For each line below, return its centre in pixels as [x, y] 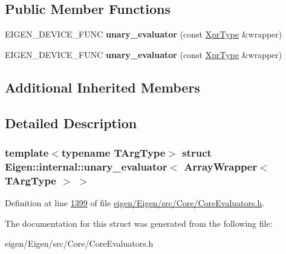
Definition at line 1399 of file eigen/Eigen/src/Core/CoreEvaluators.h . [135, 203]
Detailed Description [71, 122]
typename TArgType [113, 152]
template [27, 152]
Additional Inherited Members [102, 87]
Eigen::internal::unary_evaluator [86, 166]
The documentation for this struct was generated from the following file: [139, 223]
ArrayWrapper [221, 166]
